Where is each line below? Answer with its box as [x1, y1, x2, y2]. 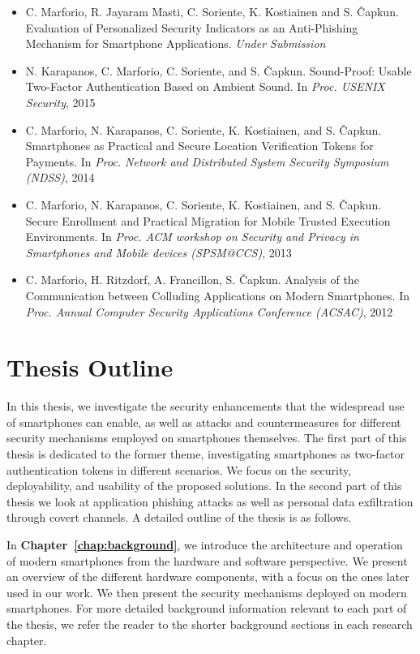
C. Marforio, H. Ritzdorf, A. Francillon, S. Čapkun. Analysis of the [25, 271, 359, 288]
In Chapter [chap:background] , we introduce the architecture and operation [6, 536, 403, 553]
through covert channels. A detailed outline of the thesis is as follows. [6, 509, 352, 526]
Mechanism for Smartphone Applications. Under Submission [25, 35, 326, 52]
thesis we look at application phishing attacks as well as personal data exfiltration [6, 493, 414, 510]
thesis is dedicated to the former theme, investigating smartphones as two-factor [6, 445, 405, 462]
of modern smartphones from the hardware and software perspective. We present [6, 552, 408, 569]
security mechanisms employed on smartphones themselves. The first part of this [6, 429, 407, 446]
